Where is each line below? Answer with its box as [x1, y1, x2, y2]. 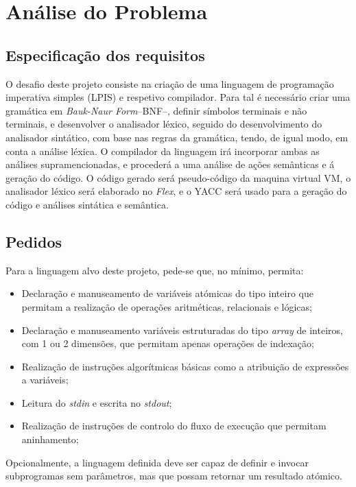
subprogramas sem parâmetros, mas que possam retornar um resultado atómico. [5, 468, 342, 483]
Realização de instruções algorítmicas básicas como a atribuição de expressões [21, 359, 349, 373]
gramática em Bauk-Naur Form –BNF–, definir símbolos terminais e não [5, 103, 307, 117]
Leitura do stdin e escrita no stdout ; [21, 395, 172, 409]
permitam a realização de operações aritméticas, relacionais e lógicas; [21, 299, 312, 313]
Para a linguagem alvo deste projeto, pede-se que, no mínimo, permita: [5, 263, 304, 277]
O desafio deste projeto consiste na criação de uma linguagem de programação [5, 76, 334, 91]
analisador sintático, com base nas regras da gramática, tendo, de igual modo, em [5, 130, 348, 144]
